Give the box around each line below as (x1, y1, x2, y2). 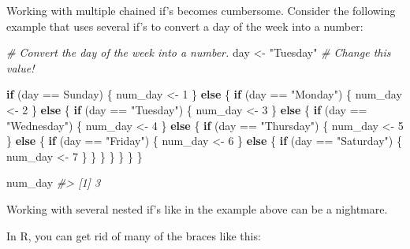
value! (6, 59, 35, 76)
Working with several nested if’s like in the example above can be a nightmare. (6, 200, 388, 217)
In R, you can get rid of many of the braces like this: (6, 227, 261, 243)
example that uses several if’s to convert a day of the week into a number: (6, 17, 363, 34)
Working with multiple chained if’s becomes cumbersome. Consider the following (6, 2, 396, 18)
